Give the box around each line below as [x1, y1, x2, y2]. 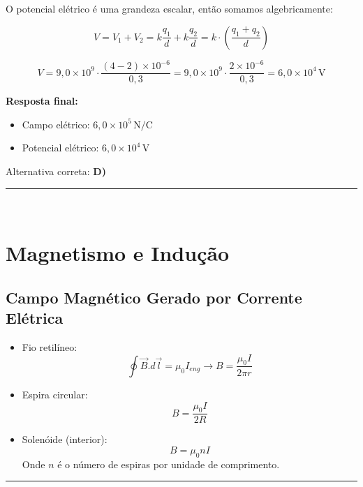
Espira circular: [22, 387, 88, 401]
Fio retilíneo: [22, 340, 77, 354]
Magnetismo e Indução [6, 239, 230, 267]
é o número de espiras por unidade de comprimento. [57, 456, 280, 471]
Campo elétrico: [22, 117, 90, 131]
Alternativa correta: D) [6, 163, 106, 178]
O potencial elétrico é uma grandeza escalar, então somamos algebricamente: [6, 1, 333, 15]
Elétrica [6, 307, 64, 329]
